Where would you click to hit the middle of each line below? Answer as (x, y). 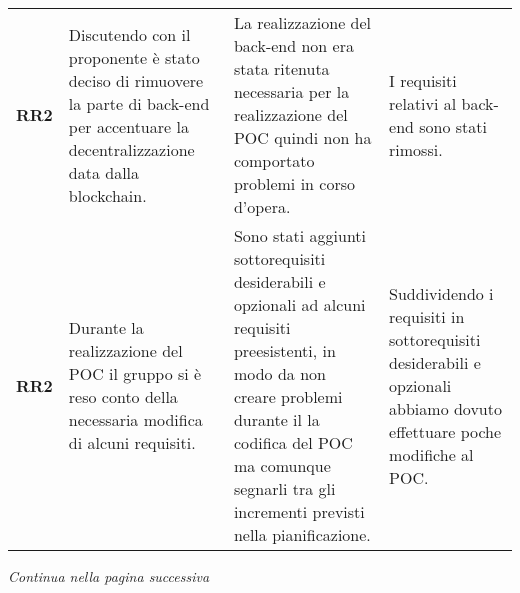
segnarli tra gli (284, 488)
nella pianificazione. (302, 534)
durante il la (276, 419)
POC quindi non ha (302, 137)
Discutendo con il (129, 34)
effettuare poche (445, 431)
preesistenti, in (284, 350)
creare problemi (288, 396)
